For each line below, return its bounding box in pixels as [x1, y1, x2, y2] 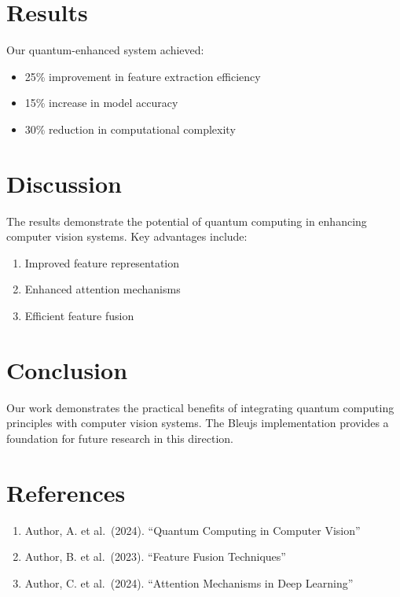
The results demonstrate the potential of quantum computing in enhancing [6, 212, 367, 229]
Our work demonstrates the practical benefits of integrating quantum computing [6, 399, 394, 415]
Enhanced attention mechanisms [24, 281, 181, 297]
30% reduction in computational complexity [24, 120, 236, 137]
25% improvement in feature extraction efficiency [24, 68, 261, 84]
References [6, 476, 126, 508]
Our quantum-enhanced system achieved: [6, 42, 204, 58]
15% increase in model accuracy [24, 94, 178, 111]
